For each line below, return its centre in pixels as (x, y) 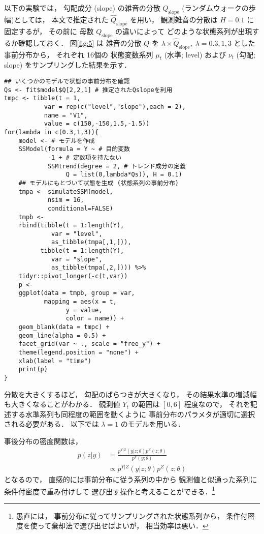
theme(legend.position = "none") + (78, 353)
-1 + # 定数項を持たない (85, 157)
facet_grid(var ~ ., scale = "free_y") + (89, 344)
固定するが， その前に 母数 (49, 31)
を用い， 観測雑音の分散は (174, 20)
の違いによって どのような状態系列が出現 (184, 31)
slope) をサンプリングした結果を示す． (68, 65)
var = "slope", (77, 259)
